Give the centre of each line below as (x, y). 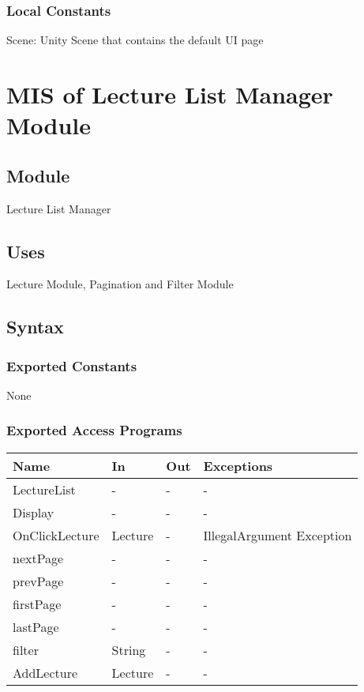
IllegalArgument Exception (278, 535)
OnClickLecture (56, 535)
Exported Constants (72, 365)
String (129, 649)
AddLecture (45, 672)
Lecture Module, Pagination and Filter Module (120, 284)
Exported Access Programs (94, 430)
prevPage (38, 581)
